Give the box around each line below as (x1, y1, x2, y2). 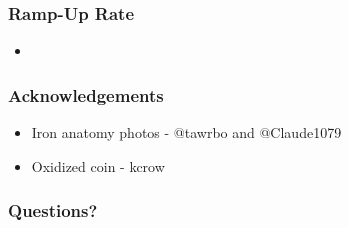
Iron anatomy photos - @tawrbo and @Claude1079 (31, 122, 342, 143)
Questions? (8, 198, 98, 223)
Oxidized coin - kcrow (31, 155, 165, 176)
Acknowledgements (8, 82, 164, 107)
